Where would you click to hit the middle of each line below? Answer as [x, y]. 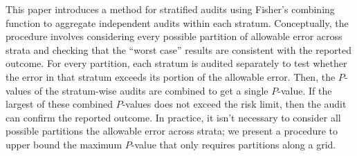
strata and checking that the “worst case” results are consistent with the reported [179, 49]
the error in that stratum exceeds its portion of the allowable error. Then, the [171, 76]
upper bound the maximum [64, 144]
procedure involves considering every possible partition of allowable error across [174, 36]
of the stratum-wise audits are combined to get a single [151, 90]
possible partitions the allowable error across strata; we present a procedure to [172, 131]
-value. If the [305, 90]
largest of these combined [59, 104]
